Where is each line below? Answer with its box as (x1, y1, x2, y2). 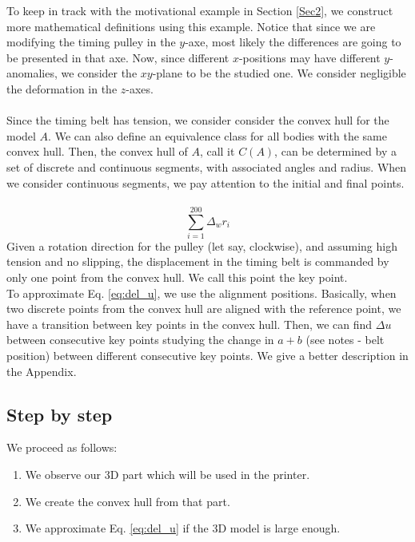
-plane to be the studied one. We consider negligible (152, 65, 406, 81)
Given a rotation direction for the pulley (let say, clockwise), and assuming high (6, 237, 397, 254)
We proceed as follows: (6, 439, 118, 456)
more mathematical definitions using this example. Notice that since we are (6, 18, 376, 34)
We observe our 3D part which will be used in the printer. (25, 465, 310, 482)
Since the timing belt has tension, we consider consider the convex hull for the (6, 112, 389, 129)
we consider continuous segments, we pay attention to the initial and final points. (6, 174, 405, 191)
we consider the (61, 65, 138, 81)
